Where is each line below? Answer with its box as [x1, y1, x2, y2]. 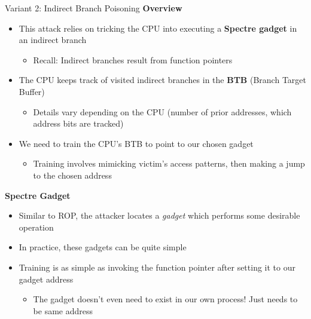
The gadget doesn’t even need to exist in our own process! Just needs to [33, 293, 298, 305]
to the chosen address [33, 168, 112, 181]
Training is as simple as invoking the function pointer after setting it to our [19, 260, 295, 273]
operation [19, 220, 54, 233]
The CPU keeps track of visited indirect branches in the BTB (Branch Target [19, 73, 306, 86]
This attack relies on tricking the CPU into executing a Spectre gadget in [19, 22, 297, 34]
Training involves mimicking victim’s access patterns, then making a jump [33, 157, 305, 170]
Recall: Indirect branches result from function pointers [33, 53, 233, 66]
